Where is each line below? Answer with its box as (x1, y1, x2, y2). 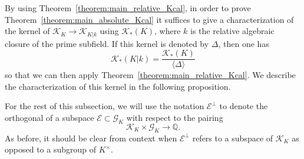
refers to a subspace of (192, 131, 273, 144)
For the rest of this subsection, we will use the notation (5, 100, 204, 112)
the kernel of (5, 25, 50, 37)
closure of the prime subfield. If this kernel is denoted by (5, 37, 209, 49)
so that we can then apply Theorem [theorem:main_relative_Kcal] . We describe (5, 69, 296, 81)
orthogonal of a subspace (5, 111, 94, 124)
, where (154, 25, 181, 37)
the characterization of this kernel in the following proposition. (5, 80, 231, 92)
